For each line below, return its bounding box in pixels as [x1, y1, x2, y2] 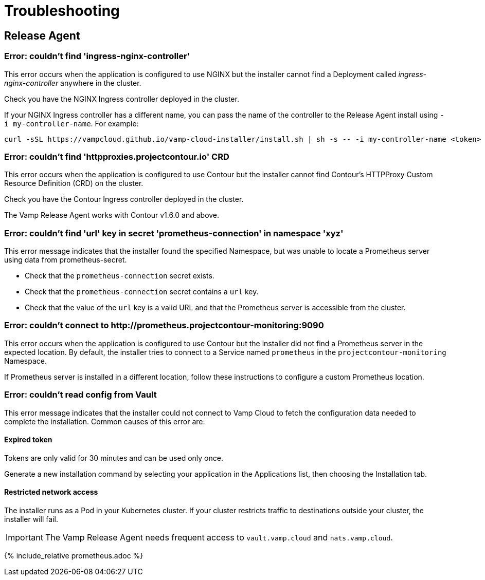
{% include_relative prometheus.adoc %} [4, 551, 143, 560]
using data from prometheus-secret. [4, 255, 127, 265]
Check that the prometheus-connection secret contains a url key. [25, 287, 259, 296]
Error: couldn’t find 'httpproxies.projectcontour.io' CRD [4, 151, 229, 162]
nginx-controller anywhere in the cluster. [4, 78, 141, 87]
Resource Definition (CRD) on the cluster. [4, 179, 143, 188]
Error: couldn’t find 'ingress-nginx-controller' [4, 51, 190, 62]
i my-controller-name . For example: [4, 119, 139, 128]
